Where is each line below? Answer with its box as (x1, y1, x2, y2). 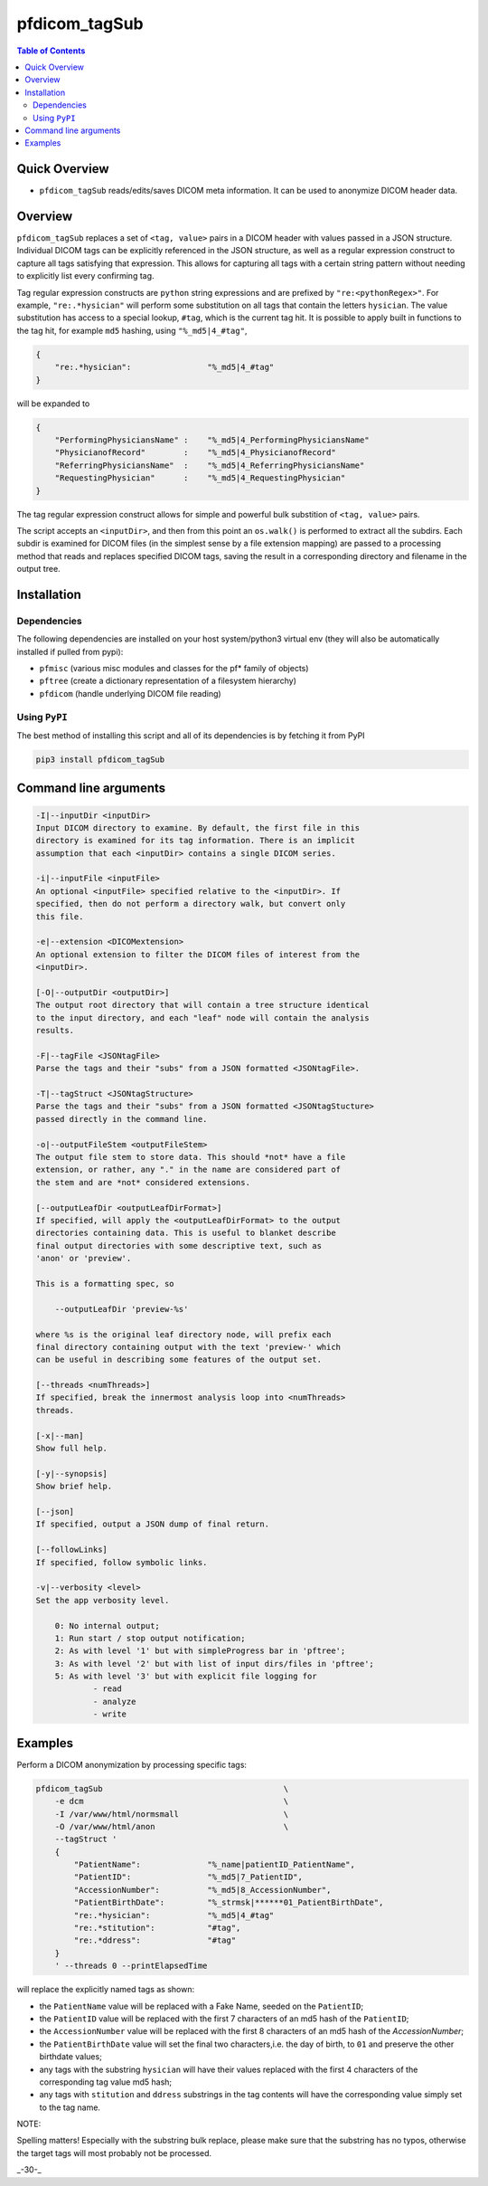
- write (92, 1709, 127, 1719)
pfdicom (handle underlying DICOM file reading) (39, 688, 221, 699)
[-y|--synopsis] (35, 1468, 108, 1478)
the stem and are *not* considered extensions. (35, 1177, 250, 1187)
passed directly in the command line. (35, 1114, 208, 1124)
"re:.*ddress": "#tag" (73, 1935, 237, 1945)
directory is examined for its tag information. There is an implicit (35, 835, 356, 846)
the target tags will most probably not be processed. (16, 2147, 212, 2158)
